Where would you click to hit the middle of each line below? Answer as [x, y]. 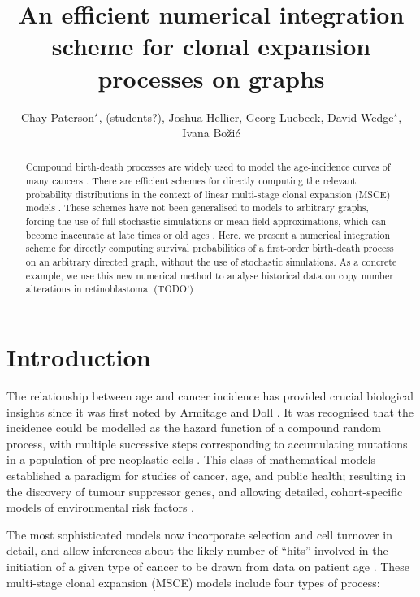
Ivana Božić [211, 133]
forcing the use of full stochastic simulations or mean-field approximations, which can [206, 221]
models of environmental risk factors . [100, 507]
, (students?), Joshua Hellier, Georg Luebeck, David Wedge [246, 117]
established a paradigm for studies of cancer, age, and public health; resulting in [206, 475]
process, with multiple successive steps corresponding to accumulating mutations [207, 443]
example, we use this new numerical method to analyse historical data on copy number [209, 275]
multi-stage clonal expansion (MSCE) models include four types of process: [193, 582]
